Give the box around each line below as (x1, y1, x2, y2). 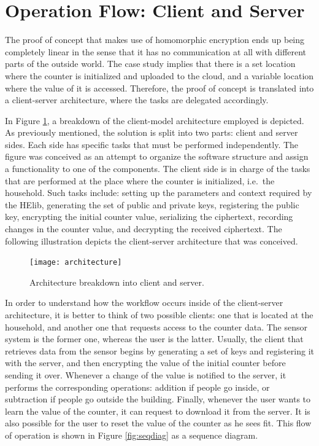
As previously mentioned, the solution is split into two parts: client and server (5, 126, 298, 139)
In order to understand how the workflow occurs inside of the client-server (5, 296, 283, 309)
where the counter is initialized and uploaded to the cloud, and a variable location (5, 69, 314, 82)
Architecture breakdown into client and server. (29, 275, 204, 288)
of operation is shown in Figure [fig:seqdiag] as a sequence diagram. (5, 429, 258, 441)
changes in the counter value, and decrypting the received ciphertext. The (5, 222, 282, 235)
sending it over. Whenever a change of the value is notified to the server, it (5, 369, 286, 381)
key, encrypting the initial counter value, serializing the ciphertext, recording (5, 210, 293, 223)
